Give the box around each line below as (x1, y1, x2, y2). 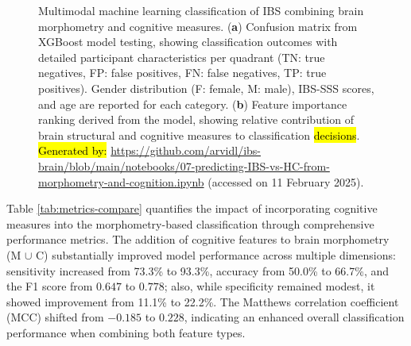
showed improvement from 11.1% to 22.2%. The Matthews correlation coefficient (6, 293, 399, 309)
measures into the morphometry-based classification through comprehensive (6, 215, 374, 232)
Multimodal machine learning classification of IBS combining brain (38, 2, 364, 18)
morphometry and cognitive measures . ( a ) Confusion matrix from (38, 17, 358, 34)
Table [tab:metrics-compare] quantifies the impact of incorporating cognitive (6, 200, 378, 217)
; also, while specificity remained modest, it (164, 278, 375, 294)
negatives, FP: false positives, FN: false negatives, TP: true (38, 64, 327, 81)
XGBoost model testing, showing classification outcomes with (38, 33, 338, 50)
